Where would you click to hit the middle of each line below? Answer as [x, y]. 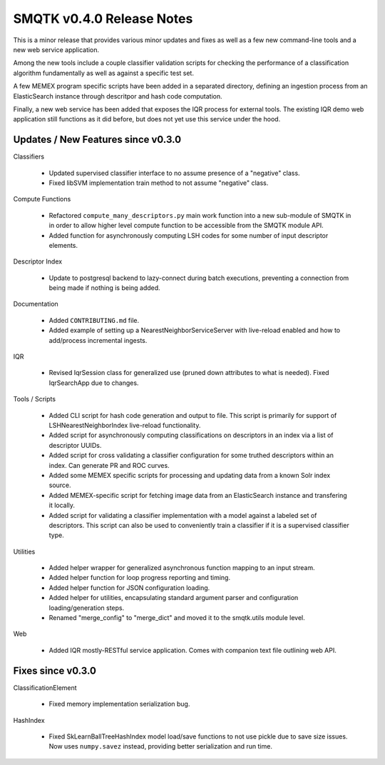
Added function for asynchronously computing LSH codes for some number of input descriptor [189, 235]
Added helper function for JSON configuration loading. [129, 587]
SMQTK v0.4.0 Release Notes [103, 19]
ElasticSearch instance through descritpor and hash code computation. [118, 96]
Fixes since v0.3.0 [55, 670]
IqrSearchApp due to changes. [94, 383]
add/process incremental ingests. [98, 340]
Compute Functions [42, 199]
